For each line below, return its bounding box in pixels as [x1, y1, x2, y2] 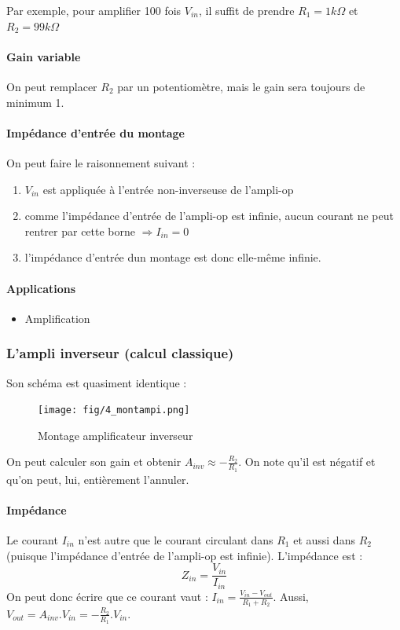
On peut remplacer [6, 78, 97, 94]
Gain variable [6, 48, 81, 64]
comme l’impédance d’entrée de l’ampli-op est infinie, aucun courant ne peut [24, 207, 394, 224]
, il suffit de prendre [198, 2, 295, 18]
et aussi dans [293, 532, 355, 548]
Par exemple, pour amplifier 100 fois [6, 2, 182, 18]
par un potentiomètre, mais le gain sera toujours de [117, 78, 365, 94]
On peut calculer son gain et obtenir [6, 453, 182, 470]
